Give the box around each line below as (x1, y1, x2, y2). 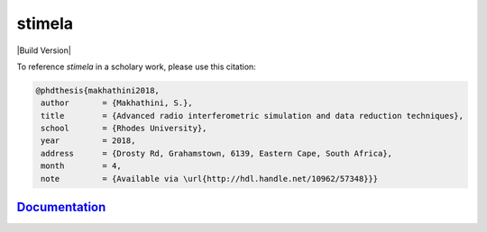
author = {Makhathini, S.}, (41, 98, 193, 108)
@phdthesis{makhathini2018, (35, 85, 160, 95)
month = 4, (41, 161, 122, 171)
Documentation (16, 200, 106, 215)
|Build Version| (16, 45, 71, 56)
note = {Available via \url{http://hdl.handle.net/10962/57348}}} (41, 174, 379, 183)
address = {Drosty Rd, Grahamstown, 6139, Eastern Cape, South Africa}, (41, 148, 392, 158)
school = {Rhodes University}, (41, 123, 207, 134)
